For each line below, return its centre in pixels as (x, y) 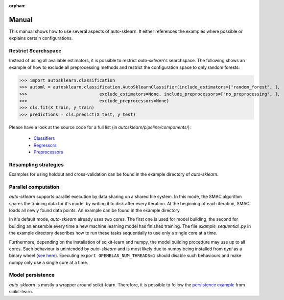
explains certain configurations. (41, 38)
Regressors (45, 145)
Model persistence (32, 275)
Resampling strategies (36, 165)
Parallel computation (34, 187)
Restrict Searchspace (35, 51)
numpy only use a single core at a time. (48, 262)
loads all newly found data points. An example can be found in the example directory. (95, 210)
